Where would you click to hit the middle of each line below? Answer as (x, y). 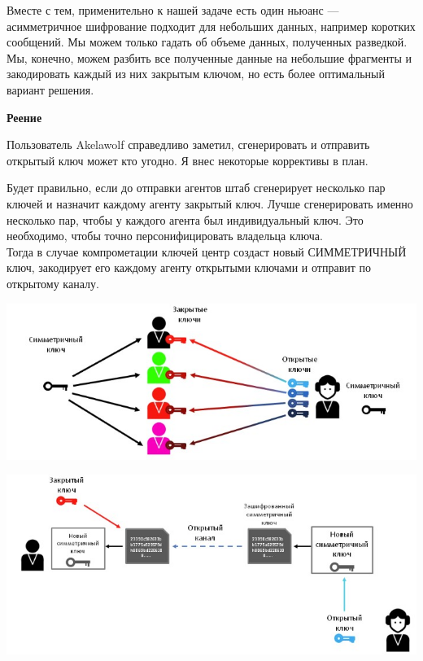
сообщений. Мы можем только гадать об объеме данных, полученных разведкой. (207, 42)
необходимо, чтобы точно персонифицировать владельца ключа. (165, 236)
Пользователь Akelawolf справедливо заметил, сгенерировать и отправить (188, 144)
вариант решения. (50, 89)
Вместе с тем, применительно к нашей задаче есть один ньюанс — (173, 10)
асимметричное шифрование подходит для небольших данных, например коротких (211, 26)
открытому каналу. (53, 283)
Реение (24, 117)
